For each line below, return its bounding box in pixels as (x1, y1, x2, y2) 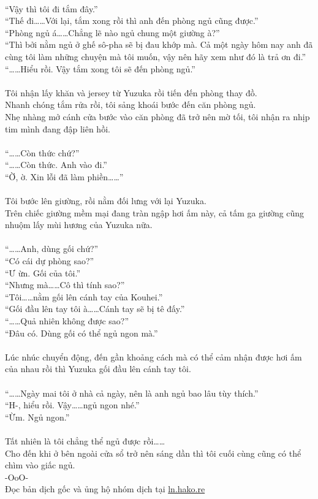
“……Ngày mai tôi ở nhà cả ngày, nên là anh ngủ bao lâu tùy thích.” (5, 386, 259, 399)
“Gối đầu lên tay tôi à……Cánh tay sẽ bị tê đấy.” (5, 302, 185, 315)
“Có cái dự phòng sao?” (5, 254, 94, 267)
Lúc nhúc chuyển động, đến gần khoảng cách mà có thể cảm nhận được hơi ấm (5, 350, 302, 363)
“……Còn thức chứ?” (5, 146, 80, 159)
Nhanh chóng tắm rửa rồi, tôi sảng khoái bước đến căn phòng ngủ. (5, 98, 256, 111)
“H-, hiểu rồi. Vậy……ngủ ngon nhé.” (5, 398, 140, 411)
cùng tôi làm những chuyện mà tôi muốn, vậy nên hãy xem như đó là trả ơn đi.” (5, 50, 306, 63)
